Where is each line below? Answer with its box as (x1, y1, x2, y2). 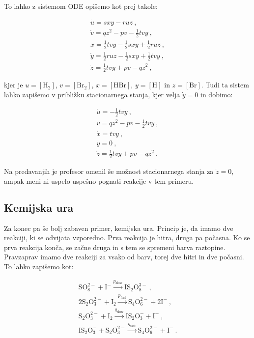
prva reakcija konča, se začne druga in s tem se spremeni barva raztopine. (4, 242, 226, 252)
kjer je (4, 80, 23, 90)
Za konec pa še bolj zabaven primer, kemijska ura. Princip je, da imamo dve (4, 223, 233, 233)
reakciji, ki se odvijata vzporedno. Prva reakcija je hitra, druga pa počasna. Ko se (4, 232, 250, 243)
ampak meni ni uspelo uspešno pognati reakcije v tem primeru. (4, 175, 194, 186)
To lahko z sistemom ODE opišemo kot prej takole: (4, 1, 158, 11)
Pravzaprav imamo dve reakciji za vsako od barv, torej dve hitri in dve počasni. (4, 252, 244, 262)
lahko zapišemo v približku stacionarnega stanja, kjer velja (4, 89, 180, 99)
